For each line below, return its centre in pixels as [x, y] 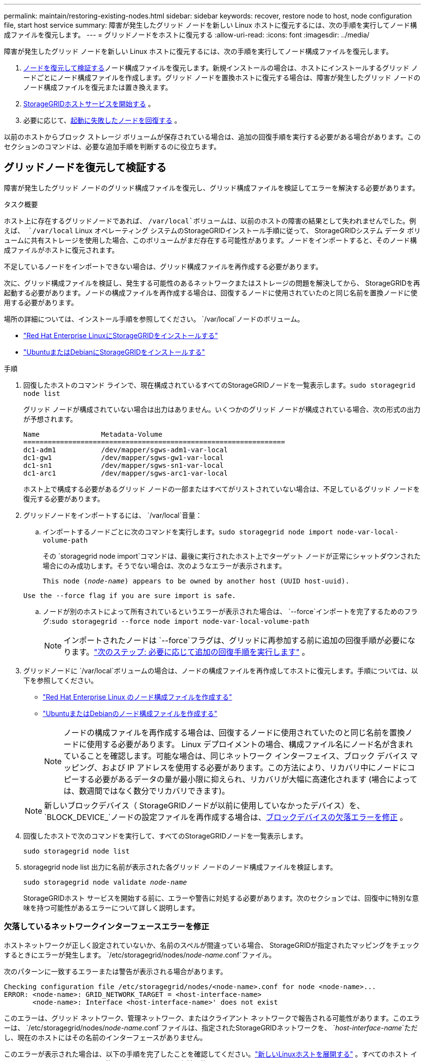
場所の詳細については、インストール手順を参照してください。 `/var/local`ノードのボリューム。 [154, 319]
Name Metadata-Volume [93, 434]
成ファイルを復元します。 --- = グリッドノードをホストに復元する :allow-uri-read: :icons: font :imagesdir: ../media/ [187, 35]
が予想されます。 [50, 419]
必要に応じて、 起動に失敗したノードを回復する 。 [102, 120]
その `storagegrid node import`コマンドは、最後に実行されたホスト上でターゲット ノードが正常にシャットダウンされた [232, 556]
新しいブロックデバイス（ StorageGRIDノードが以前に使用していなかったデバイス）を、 [204, 805]
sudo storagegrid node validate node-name [105, 882]
